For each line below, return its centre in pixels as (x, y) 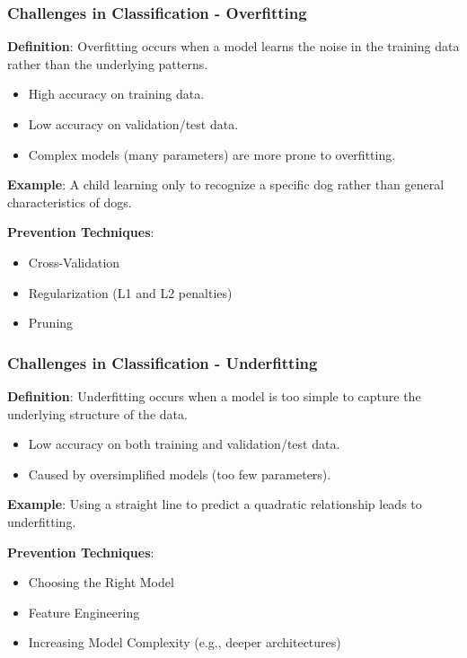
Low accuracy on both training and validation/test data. (184, 444)
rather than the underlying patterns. (108, 63)
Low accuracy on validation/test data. (133, 124)
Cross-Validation (74, 262)
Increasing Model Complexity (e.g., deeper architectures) (185, 642)
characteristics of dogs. (70, 202)
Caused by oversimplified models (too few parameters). (180, 474)
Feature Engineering (84, 612)
